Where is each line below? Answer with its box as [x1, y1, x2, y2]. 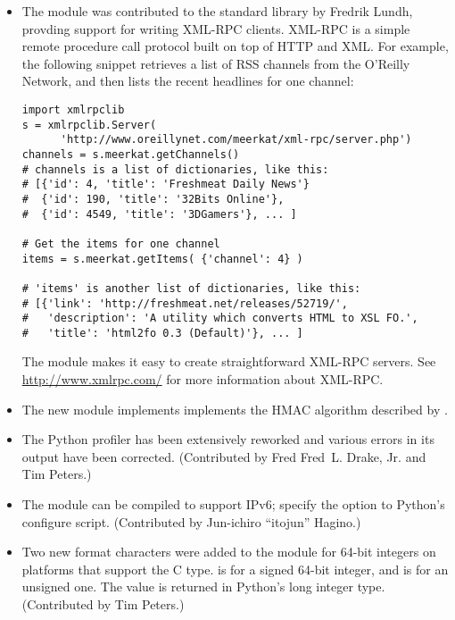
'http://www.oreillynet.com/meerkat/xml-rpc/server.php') [60, 133, 412, 147]
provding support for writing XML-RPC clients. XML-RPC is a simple [21, 19, 410, 38]
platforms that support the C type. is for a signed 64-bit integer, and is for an [21, 559, 449, 578]
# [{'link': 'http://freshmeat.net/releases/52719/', [21, 297, 348, 310]
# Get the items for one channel [21, 237, 220, 250]
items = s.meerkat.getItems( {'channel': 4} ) [21, 252, 303, 265]
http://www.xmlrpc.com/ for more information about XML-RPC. [21, 370, 384, 389]
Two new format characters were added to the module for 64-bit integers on [21, 542, 436, 561]
